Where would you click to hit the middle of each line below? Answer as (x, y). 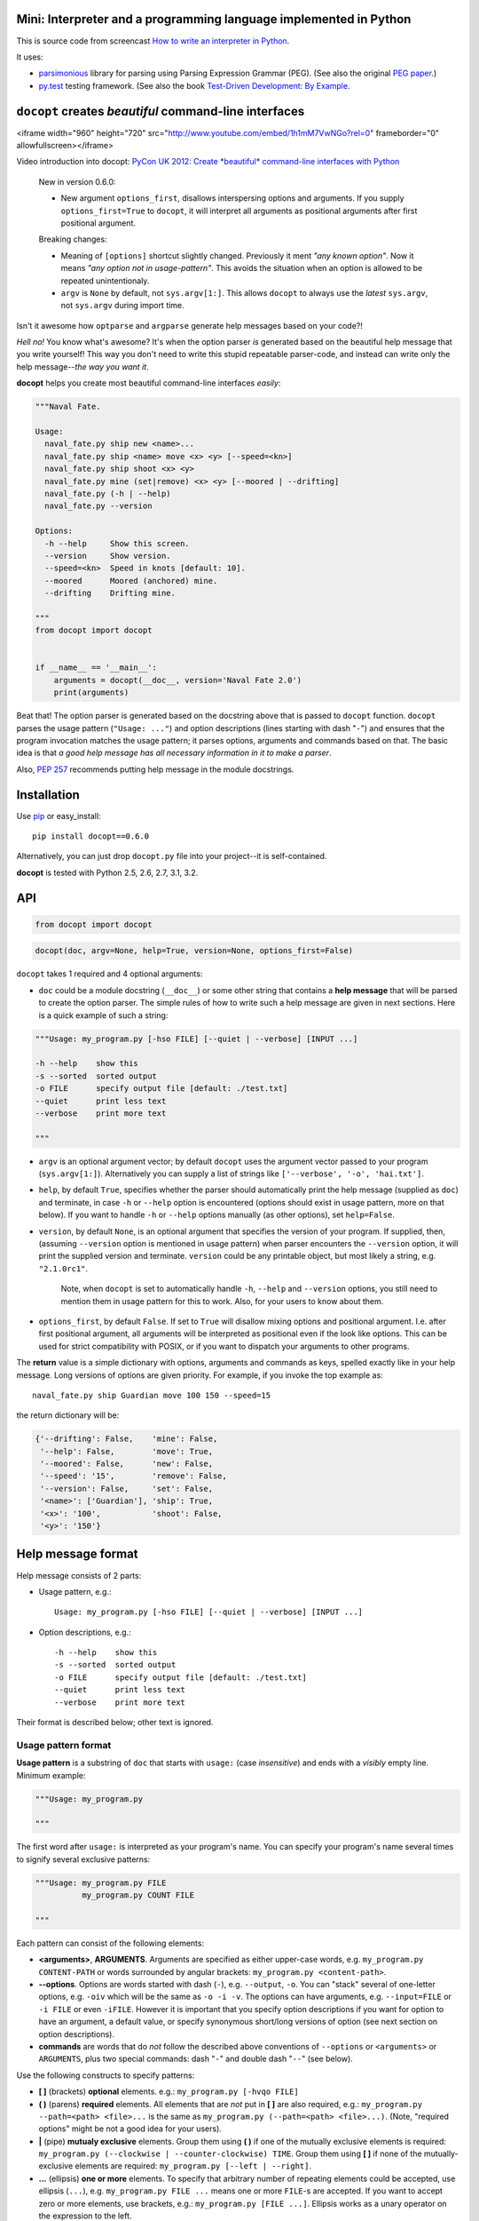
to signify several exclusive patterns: (83, 1859)
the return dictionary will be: (68, 1415)
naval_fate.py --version (98, 506)
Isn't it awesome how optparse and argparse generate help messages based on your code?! (190, 325)
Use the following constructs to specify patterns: (106, 2075)
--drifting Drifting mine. (110, 593)
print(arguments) (91, 693)
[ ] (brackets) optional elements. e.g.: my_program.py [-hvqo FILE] (169, 2091)
